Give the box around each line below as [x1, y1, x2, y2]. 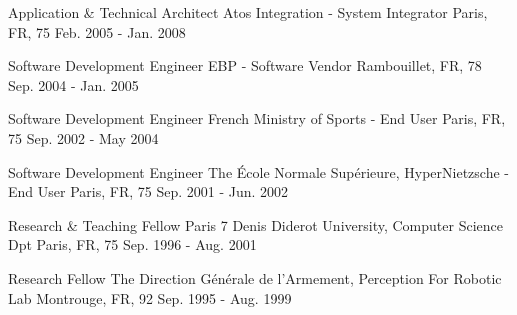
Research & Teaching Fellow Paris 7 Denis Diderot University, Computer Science [8, 214, 503, 235]
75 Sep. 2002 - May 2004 [8, 127, 159, 148]
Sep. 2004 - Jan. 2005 [8, 74, 139, 95]
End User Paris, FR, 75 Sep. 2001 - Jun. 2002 [8, 181, 289, 202]
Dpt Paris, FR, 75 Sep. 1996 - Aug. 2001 [8, 234, 257, 255]
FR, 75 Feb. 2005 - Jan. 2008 [8, 21, 186, 42]
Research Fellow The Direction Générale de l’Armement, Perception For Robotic [8, 267, 502, 288]
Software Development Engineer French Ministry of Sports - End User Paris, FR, [8, 108, 506, 129]
